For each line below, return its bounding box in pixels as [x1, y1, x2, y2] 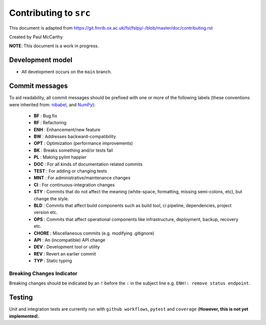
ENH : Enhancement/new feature [33, 126, 100, 133]
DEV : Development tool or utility [33, 244, 100, 250]
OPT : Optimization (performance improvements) [33, 141, 133, 146]
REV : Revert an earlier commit [33, 251, 96, 256]
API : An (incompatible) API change [33, 237, 105, 243]
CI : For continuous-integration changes [33, 181, 115, 187]
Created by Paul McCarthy [9, 34, 63, 39]
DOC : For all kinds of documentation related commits [33, 161, 143, 167]
